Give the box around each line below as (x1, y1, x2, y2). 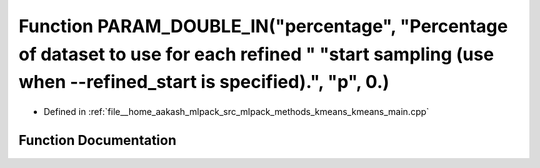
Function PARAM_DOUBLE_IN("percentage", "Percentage (18, 15, 509, 37)
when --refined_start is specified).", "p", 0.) (18, 71, 390, 94)
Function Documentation (18, 131, 177, 149)
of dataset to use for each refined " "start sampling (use (18, 43, 495, 65)
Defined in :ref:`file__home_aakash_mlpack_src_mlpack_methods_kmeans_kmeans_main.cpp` (43, 106, 430, 118)
